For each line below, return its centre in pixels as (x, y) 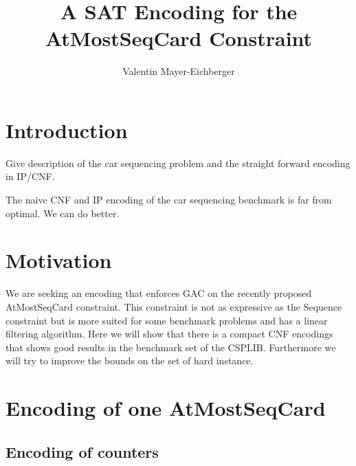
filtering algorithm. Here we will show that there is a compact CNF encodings (169, 334)
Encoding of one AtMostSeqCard (166, 408)
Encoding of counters (82, 451)
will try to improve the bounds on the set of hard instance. (130, 360)
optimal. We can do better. (63, 213)
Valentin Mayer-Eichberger (179, 71)
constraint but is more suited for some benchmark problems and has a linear (167, 320)
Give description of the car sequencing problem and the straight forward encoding (178, 163)
